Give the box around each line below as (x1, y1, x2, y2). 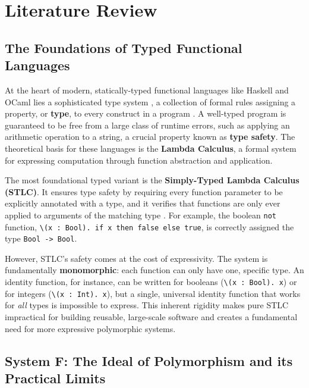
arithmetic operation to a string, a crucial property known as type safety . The (5, 130, 295, 143)
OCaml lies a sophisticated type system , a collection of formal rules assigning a (5, 95, 296, 108)
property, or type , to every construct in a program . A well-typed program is (5, 107, 286, 120)
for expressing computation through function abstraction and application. (5, 154, 273, 166)
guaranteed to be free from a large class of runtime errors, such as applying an (5, 118, 290, 131)
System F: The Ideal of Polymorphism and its (5, 351, 293, 370)
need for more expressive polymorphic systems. (5, 322, 176, 334)
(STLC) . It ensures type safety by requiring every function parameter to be (5, 185, 283, 198)
